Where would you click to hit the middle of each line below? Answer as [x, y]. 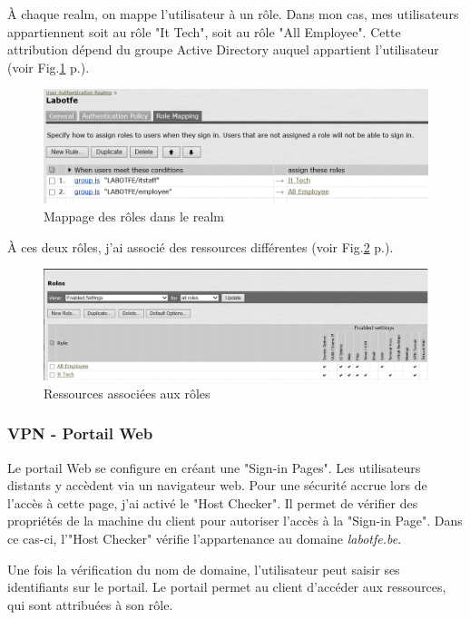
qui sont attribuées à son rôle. [90, 604]
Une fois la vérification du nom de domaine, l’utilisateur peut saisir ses [204, 569]
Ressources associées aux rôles [127, 393]
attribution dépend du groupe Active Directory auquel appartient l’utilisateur [223, 49]
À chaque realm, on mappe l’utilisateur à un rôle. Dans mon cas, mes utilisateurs [233, 14]
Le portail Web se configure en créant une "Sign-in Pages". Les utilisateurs [214, 467]
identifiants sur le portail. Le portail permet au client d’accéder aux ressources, [227, 587]
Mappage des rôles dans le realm [134, 217]
